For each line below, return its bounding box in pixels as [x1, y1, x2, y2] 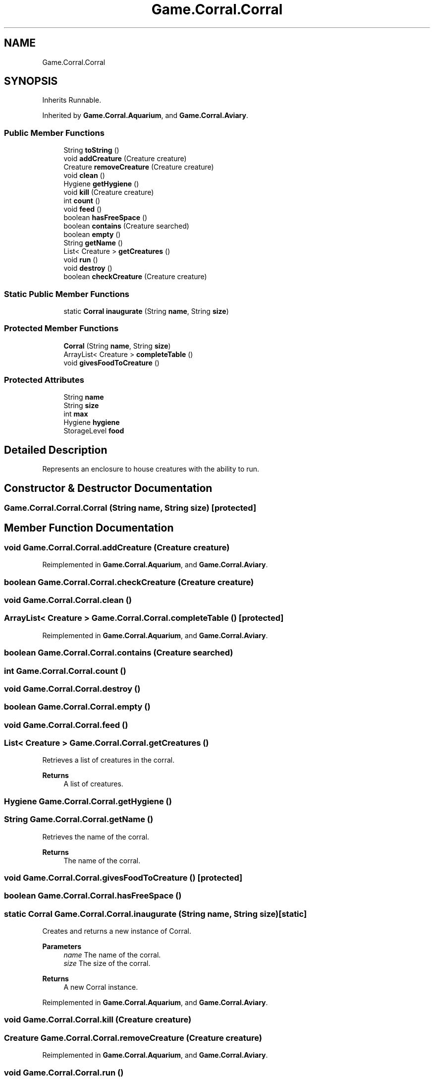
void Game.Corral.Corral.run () [4, 1067, 124, 1078]
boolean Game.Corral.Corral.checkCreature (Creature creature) [4, 577, 254, 587]
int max [63, 410, 88, 419]
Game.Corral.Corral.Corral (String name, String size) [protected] [4, 503, 257, 513]
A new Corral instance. [63, 983, 138, 992]
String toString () [63, 146, 119, 155]
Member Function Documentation [4, 521, 174, 534]
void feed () [63, 205, 102, 214]
